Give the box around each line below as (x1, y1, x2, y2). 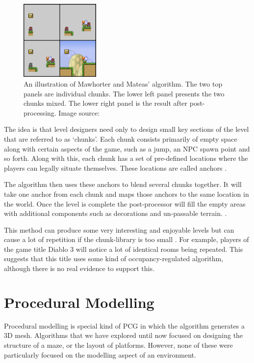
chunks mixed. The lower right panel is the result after (24, 98, 188, 108)
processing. (24, 107, 56, 118)
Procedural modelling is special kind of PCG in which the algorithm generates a (4, 320, 245, 331)
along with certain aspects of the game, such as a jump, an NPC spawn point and (4, 143, 250, 153)
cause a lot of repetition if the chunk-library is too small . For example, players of (4, 234, 249, 244)
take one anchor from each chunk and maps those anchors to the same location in (4, 188, 249, 199)
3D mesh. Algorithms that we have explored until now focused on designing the (4, 330, 243, 340)
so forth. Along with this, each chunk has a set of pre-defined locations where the (4, 153, 248, 163)
